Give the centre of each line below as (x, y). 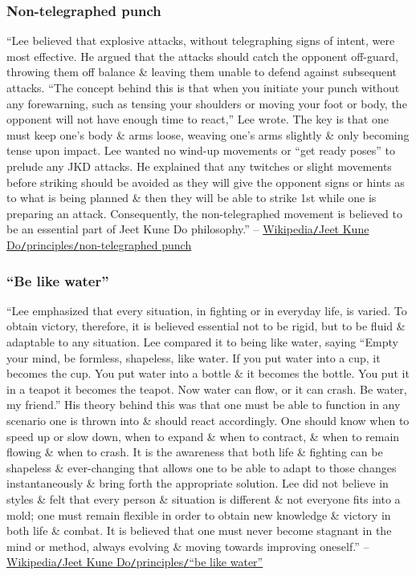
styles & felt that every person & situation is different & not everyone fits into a (204, 499)
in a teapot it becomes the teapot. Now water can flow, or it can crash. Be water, (207, 389)
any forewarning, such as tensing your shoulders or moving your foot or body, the (207, 103)
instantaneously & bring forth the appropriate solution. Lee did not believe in (198, 483)
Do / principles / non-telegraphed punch (99, 245)
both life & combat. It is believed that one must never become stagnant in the (199, 530)
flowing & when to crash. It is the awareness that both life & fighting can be (195, 452)
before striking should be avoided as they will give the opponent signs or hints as (206, 182)
